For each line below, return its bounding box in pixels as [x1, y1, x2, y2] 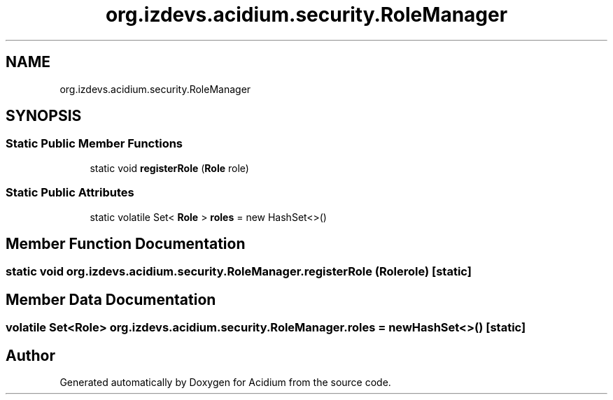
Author [6, 346, 55, 364]
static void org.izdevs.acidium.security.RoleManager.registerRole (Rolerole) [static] [6, 264, 472, 279]
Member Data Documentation [6, 290, 216, 308]
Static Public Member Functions [6, 136, 183, 151]
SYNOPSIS [6, 107, 82, 125]
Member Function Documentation [6, 234, 246, 252]
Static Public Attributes [6, 185, 134, 200]
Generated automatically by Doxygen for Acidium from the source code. [59, 376, 391, 389]
